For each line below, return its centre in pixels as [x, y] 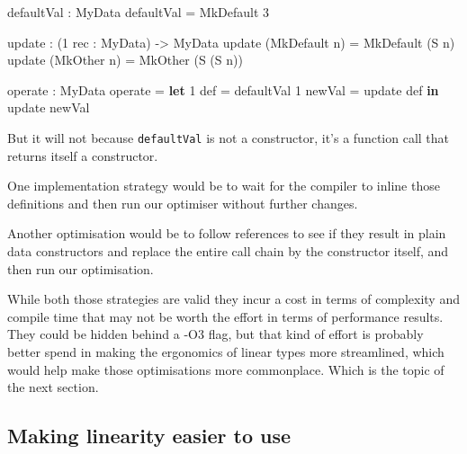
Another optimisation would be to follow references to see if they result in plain [227, 233]
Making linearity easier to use [149, 436]
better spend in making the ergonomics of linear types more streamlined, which [226, 351]
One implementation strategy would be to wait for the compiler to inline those [224, 186]
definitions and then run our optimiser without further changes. [183, 203]
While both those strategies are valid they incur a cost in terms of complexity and [233, 299]
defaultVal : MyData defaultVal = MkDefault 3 [139, 12]
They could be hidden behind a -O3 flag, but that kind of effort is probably [216, 334]
